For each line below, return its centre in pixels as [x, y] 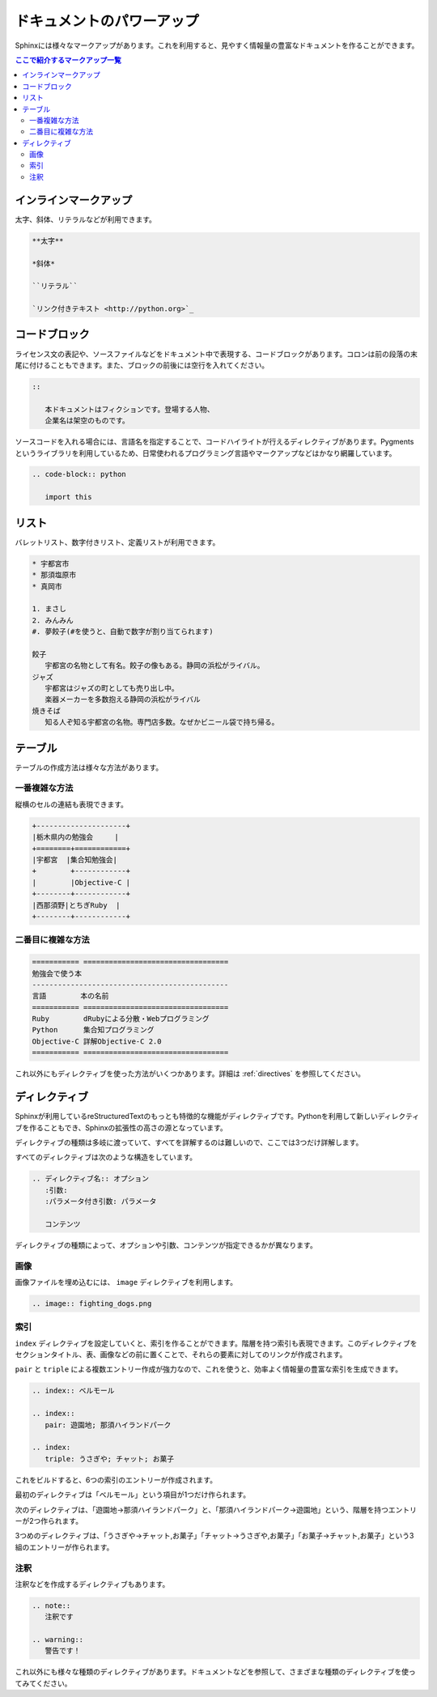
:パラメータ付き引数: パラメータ [101, 1202]
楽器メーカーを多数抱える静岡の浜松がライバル [123, 700]
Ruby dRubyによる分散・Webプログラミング [121, 1019]
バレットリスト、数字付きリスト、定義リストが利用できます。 [117, 542]
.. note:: [51, 1606]
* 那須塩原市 [54, 575]
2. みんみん [53, 620]
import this [68, 497]
